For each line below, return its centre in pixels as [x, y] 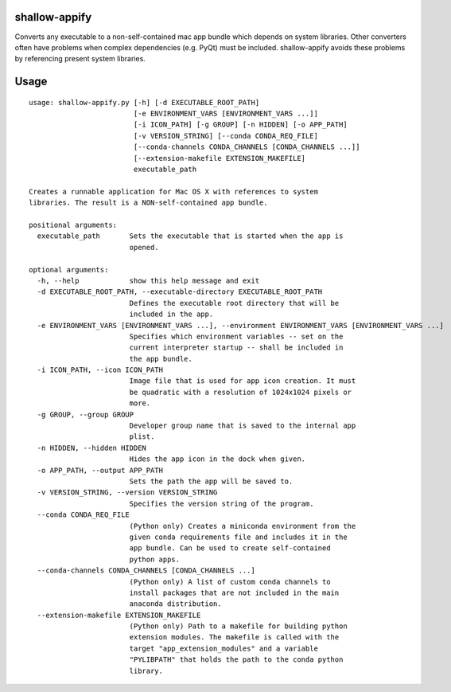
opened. [144, 247]
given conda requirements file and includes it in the [238, 537]
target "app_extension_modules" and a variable [224, 648]
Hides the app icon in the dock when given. [218, 459]
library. [146, 670]
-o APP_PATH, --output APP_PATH [100, 470]
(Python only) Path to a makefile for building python [238, 626]
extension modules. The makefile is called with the [234, 637]
